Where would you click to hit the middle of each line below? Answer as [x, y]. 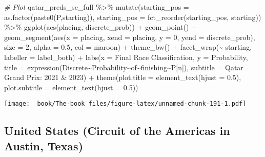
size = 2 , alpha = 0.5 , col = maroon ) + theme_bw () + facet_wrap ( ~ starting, [128, 47]
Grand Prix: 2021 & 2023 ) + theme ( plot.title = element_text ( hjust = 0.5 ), [123, 77]
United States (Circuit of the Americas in [117, 131]
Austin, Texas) [44, 145]
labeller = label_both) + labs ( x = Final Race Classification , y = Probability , [126, 57]
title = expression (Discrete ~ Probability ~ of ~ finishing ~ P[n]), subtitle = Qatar [124, 67]
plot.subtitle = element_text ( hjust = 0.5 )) [71, 87]
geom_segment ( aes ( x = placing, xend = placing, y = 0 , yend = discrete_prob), [130, 37]
